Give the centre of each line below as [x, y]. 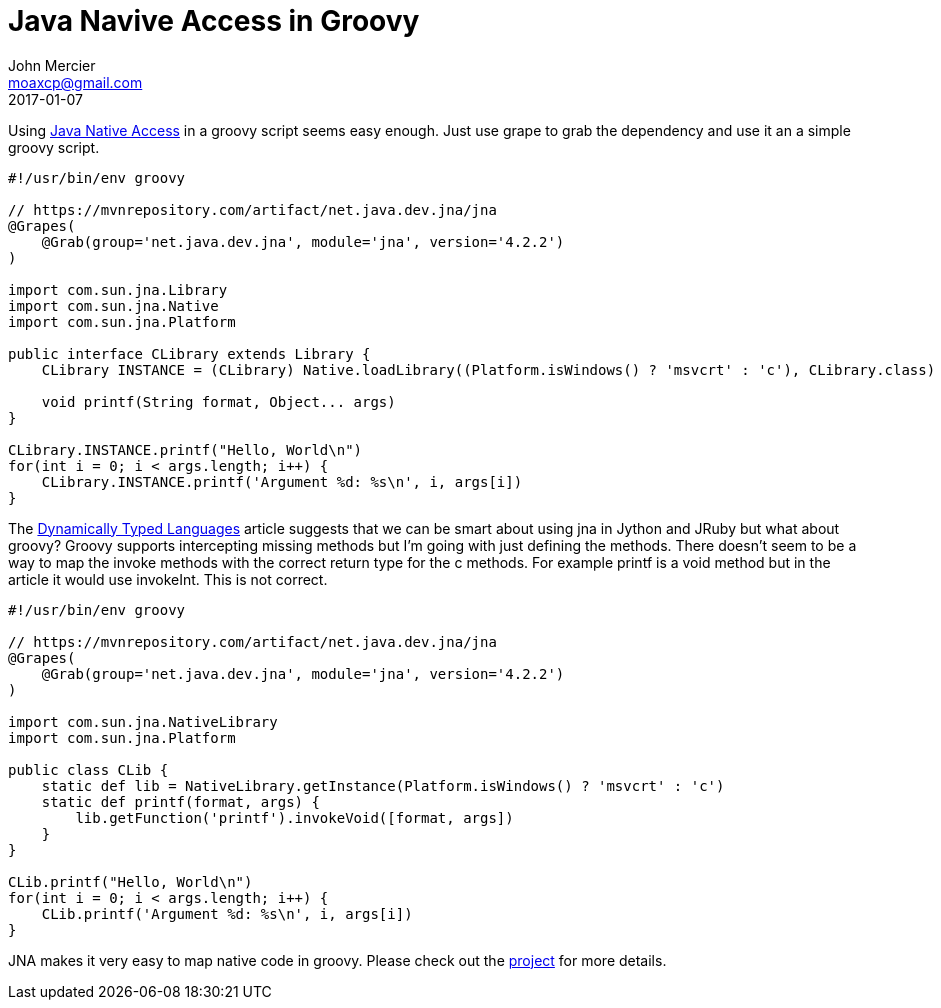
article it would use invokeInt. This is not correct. [168, 579]
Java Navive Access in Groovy [214, 21]
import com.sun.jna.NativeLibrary [143, 721]
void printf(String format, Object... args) [218, 401]
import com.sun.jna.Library [118, 289]
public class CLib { [88, 769]
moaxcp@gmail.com [75, 82]
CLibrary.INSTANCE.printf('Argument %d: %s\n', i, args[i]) [282, 481]
